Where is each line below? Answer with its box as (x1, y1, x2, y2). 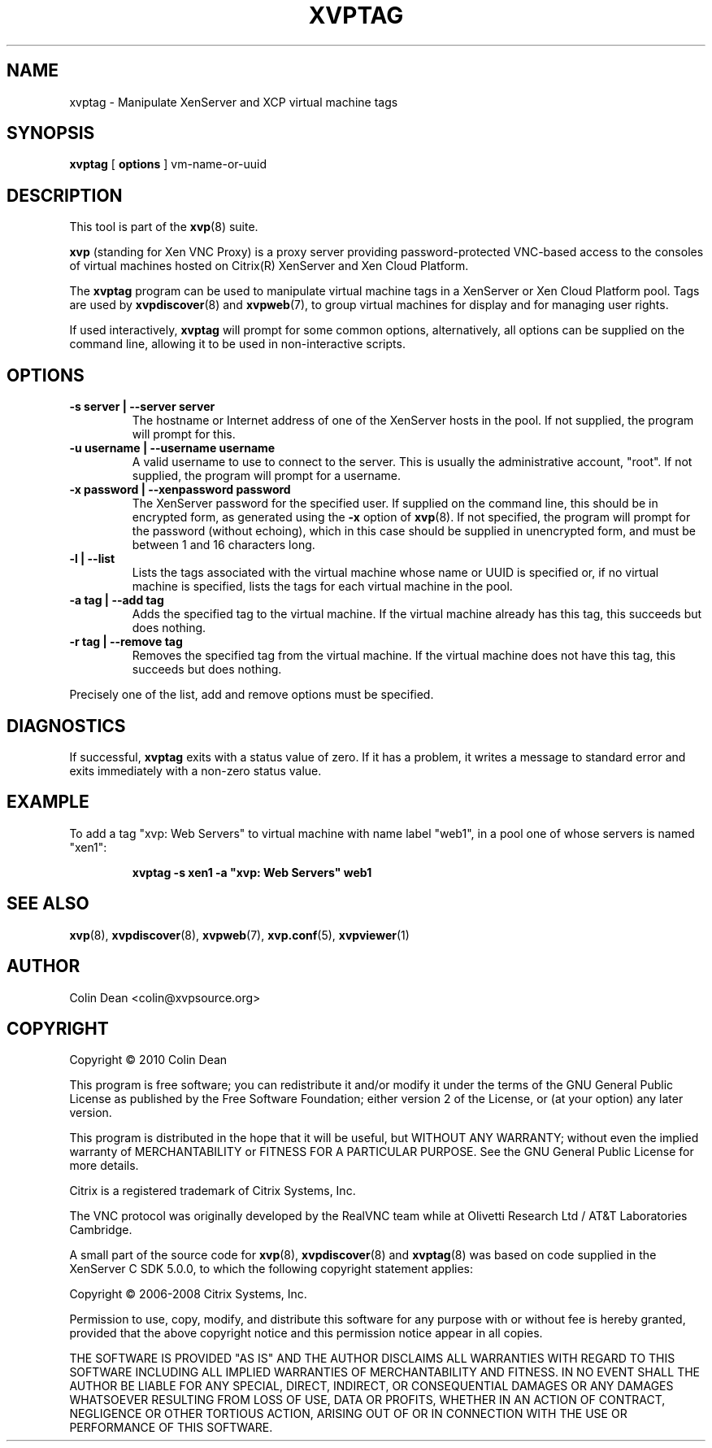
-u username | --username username (69, 441, 276, 456)
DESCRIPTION (7, 185, 123, 206)
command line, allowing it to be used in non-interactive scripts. (69, 337, 406, 351)
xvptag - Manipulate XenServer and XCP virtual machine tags (69, 94, 398, 109)
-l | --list (69, 552, 115, 566)
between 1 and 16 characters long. (132, 538, 315, 552)
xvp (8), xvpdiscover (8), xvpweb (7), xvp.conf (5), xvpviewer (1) (69, 927, 410, 942)
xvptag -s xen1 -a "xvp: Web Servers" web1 (132, 865, 372, 879)
